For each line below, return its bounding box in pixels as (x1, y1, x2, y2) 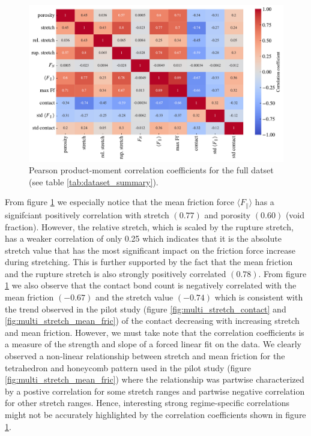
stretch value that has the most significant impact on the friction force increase (5, 243, 295, 256)
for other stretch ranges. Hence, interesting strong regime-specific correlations (5, 396, 290, 409)
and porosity (204, 208, 251, 221)
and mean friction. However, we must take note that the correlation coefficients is (5, 326, 304, 338)
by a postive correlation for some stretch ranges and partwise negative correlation (5, 384, 305, 397)
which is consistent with (214, 291, 303, 303)
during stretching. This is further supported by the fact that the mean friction (5, 255, 293, 268)
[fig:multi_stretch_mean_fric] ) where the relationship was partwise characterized (5, 373, 304, 386)
